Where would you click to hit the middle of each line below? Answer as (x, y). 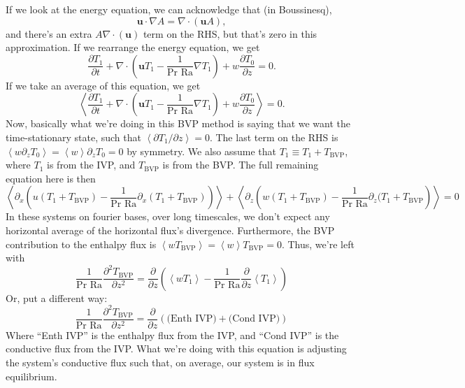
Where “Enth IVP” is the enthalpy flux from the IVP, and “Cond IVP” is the (172, 335)
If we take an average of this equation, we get (103, 85)
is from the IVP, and (91, 165)
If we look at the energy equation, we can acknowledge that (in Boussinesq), (169, 9)
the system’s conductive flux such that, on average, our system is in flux (160, 362)
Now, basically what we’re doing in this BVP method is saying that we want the (178, 123)
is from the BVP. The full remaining (241, 165)
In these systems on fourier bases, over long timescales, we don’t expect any (168, 216)
